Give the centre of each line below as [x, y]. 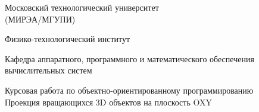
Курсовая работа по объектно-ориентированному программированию [129, 90]
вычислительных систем [49, 70]
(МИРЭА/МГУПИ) [40, 19]
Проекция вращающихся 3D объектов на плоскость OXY [108, 102]
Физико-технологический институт [68, 39]
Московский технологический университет [82, 7]
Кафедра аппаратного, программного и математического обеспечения [129, 58]
